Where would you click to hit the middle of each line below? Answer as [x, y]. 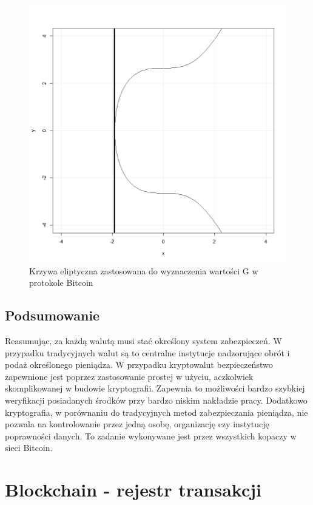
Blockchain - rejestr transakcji [133, 490]
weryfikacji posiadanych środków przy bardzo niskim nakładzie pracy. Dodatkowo [156, 400]
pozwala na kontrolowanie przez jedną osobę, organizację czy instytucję [137, 424]
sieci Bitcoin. [29, 448]
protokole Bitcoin [61, 283]
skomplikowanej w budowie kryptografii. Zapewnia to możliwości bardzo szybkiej [155, 388]
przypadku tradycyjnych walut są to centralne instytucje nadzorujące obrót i [147, 352]
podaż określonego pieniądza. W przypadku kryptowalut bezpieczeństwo [139, 364]
